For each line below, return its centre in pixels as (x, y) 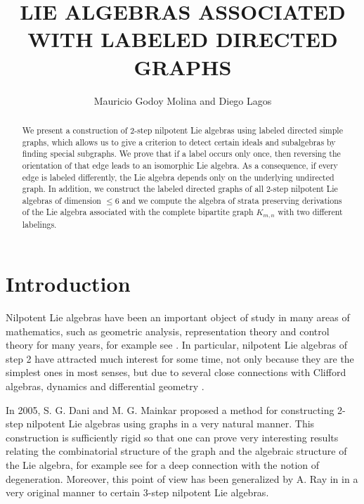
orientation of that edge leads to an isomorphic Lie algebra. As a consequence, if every (180, 165)
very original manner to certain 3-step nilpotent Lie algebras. (137, 492)
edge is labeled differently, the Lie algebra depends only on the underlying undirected (178, 177)
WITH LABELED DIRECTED (183, 39)
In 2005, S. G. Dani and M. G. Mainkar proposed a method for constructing (170, 409)
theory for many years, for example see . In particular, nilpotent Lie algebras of (177, 345)
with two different (310, 212)
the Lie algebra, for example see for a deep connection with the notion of (163, 464)
